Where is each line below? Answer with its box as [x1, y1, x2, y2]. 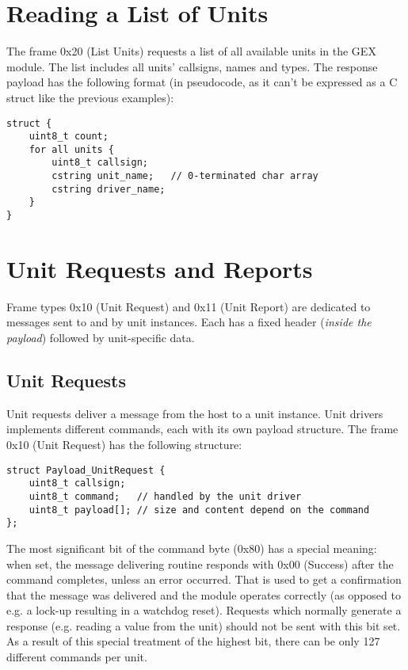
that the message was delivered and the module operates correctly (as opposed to [6, 586, 401, 603]
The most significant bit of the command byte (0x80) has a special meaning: [6, 539, 377, 556]
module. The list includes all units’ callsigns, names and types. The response [6, 58, 378, 74]
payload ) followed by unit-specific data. [6, 329, 195, 346]
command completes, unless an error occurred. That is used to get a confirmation [6, 571, 402, 588]
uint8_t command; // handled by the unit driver [29, 490, 302, 502]
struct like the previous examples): [6, 89, 174, 105]
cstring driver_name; [51, 183, 166, 195]
